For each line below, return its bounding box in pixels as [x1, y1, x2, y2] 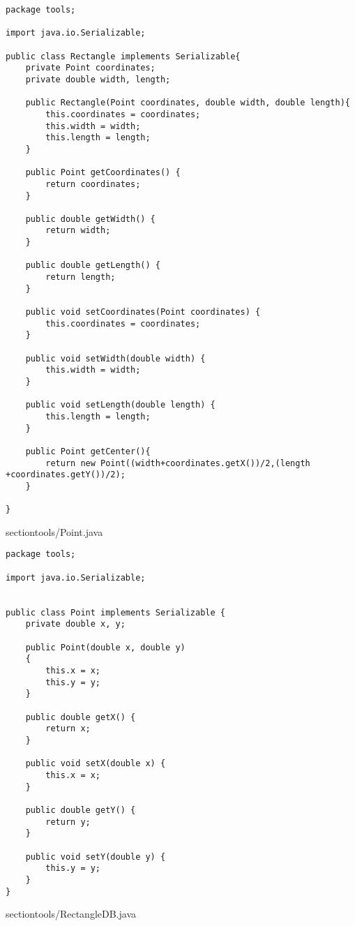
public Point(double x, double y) [25, 642, 186, 652]
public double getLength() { [25, 260, 160, 271]
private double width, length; [25, 74, 171, 84]
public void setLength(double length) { [25, 400, 216, 410]
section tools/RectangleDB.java [6, 906, 137, 921]
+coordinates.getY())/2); [6, 470, 126, 480]
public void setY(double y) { [25, 851, 166, 862]
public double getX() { [25, 712, 136, 722]
